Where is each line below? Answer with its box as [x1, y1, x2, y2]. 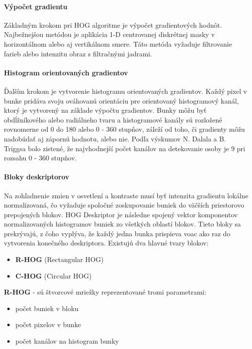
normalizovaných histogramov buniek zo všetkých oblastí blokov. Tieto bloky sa [4, 219, 241, 229]
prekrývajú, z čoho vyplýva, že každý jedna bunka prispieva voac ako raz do [4, 228, 231, 238]
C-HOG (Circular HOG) [15, 270, 92, 280]
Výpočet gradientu [4, 1, 67, 11]
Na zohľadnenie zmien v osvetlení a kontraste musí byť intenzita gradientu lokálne [4, 190, 249, 200]
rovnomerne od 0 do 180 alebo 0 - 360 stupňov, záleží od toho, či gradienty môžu [4, 124, 245, 134]
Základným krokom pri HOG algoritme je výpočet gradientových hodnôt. [4, 19, 222, 30]
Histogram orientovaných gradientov [4, 67, 128, 77]
